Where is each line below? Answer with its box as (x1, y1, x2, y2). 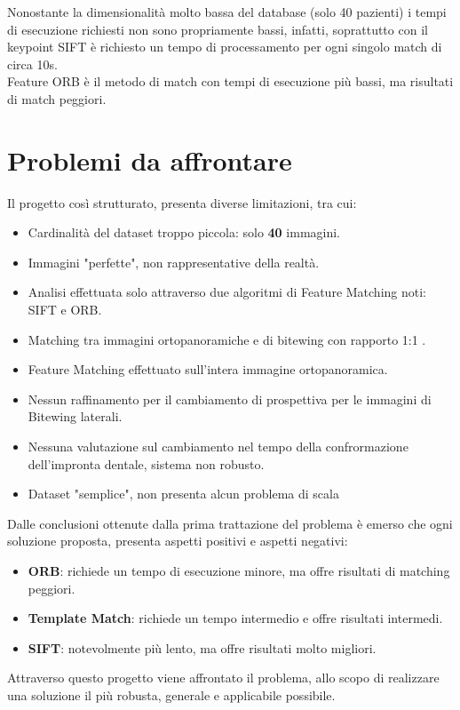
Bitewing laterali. (28, 407, 123, 426)
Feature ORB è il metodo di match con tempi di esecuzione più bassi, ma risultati (7, 72, 454, 91)
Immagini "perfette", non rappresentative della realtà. (28, 252, 320, 271)
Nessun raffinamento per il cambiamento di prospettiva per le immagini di (28, 389, 432, 408)
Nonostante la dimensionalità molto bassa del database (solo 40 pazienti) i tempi (7, 3, 447, 20)
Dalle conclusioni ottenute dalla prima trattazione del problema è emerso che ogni (7, 514, 453, 532)
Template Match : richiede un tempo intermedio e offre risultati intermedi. (28, 609, 443, 627)
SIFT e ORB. (28, 300, 102, 319)
